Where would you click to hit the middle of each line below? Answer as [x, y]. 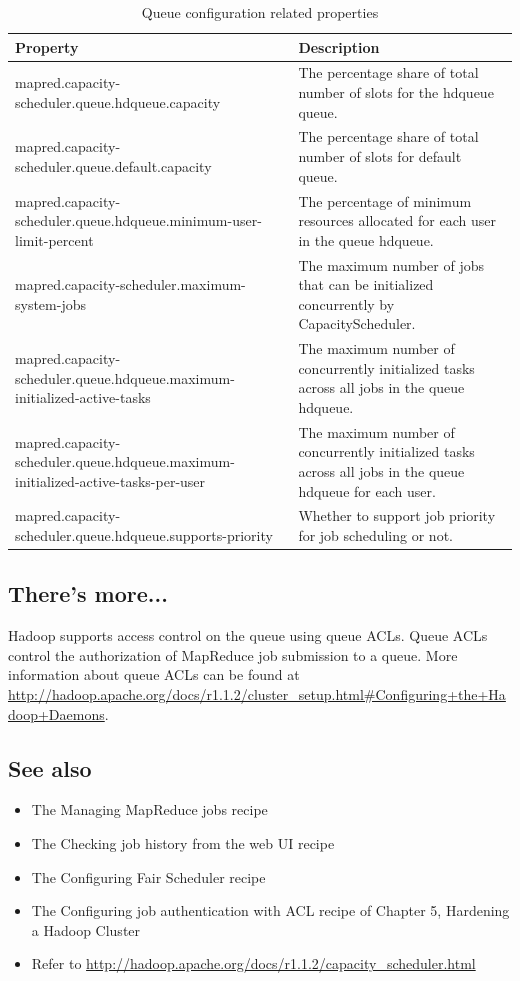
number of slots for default [380, 156]
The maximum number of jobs [391, 264]
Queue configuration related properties [260, 12]
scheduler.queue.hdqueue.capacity [118, 101]
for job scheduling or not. [375, 535]
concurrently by [346, 303]
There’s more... [88, 593]
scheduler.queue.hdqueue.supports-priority [144, 535]
